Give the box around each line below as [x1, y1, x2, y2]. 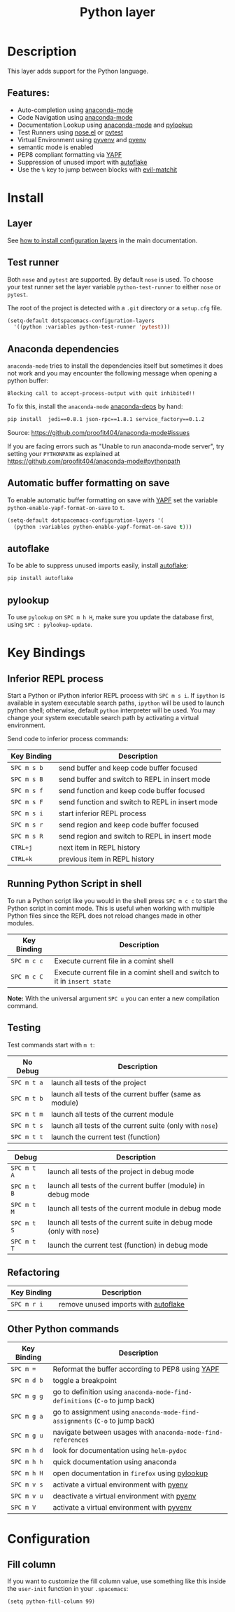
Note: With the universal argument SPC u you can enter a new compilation [7, 994, 220, 1003]
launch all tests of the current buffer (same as [51, 1089, 201, 1098]
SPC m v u [10, 1492, 43, 1500]
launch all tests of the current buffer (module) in [48, 1180, 205, 1190]
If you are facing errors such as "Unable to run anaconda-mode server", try [7, 442, 225, 450]
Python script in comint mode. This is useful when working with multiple [7, 904, 215, 912]
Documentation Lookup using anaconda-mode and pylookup [17, 120, 193, 129]
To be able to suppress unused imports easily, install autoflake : [7, 561, 189, 570]
